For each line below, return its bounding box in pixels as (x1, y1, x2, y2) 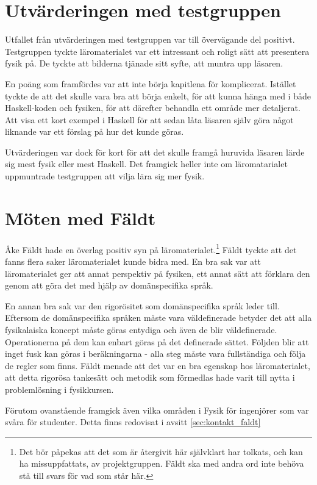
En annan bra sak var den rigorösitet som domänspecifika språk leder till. (5, 299, 280, 312)
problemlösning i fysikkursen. (5, 383, 114, 395)
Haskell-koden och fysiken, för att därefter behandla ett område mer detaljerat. (5, 101, 301, 114)
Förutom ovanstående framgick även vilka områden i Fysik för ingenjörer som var (5, 403, 309, 416)
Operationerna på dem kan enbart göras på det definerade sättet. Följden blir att (5, 335, 309, 348)
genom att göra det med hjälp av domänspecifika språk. (5, 279, 213, 292)
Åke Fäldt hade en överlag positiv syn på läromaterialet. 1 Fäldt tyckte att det (5, 241, 297, 256)
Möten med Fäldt (5, 205, 156, 230)
